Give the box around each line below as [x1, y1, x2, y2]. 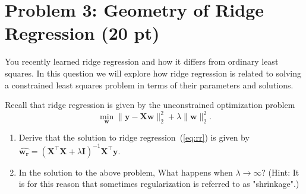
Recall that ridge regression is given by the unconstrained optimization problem [5, 98, 295, 111]
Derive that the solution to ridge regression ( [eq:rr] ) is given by [18, 131, 250, 144]
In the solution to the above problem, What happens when [18, 166, 233, 178]
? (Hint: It [261, 166, 299, 178]
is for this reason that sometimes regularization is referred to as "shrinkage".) [18, 177, 299, 190]
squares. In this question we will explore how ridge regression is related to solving [5, 66, 301, 79]
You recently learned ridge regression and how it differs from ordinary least [5, 55, 279, 68]
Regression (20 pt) [5, 21, 160, 45]
